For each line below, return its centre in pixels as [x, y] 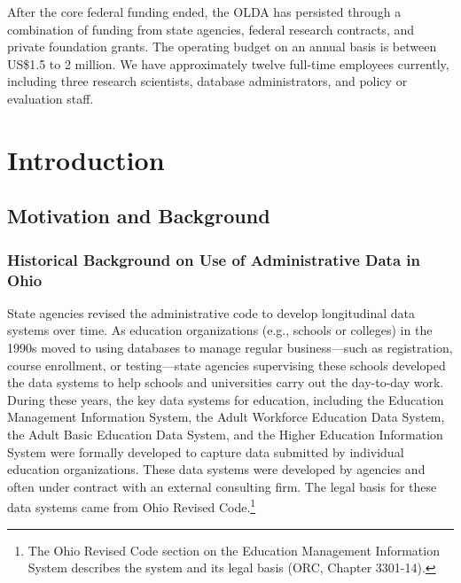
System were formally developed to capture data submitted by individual [206, 451]
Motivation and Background [139, 216]
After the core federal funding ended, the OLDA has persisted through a [204, 12]
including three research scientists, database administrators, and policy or [207, 81]
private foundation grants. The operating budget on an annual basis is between [222, 47]
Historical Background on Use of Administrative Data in [214, 259]
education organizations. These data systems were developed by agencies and [216, 469]
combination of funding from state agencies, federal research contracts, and [211, 29]
